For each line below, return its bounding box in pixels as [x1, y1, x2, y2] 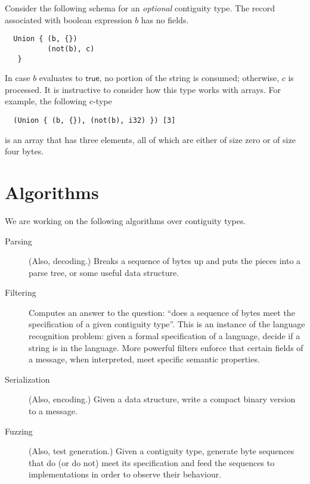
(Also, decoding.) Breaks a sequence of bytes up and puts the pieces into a [29, 255, 301, 267]
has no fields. [141, 13, 189, 26]
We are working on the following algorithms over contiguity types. [5, 214, 246, 227]
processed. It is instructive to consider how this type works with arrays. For [5, 83, 281, 95]
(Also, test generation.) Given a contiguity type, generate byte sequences [29, 445, 294, 457]
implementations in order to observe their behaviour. [29, 468, 222, 480]
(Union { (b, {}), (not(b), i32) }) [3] [13, 116, 176, 125]
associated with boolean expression [5, 13, 132, 26]
